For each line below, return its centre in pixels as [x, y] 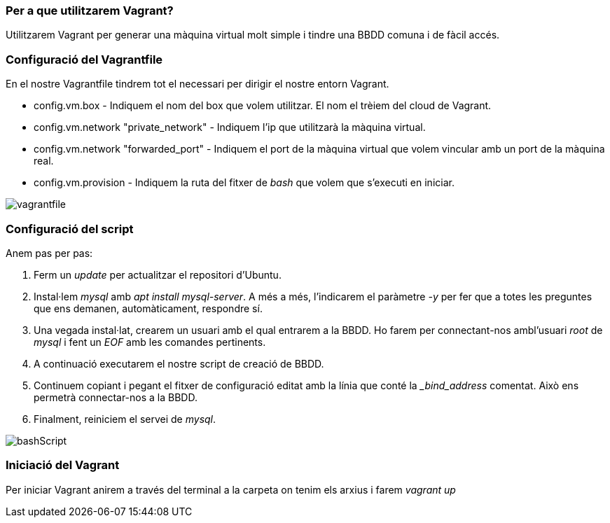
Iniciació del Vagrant [63, 465]
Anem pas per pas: [49, 253]
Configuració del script [70, 229]
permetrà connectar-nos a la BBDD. [116, 397]
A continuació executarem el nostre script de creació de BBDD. [179, 363]
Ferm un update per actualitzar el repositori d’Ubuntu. [158, 274]
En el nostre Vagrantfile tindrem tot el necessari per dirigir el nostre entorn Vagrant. [197, 84]
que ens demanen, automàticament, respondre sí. [148, 308]
